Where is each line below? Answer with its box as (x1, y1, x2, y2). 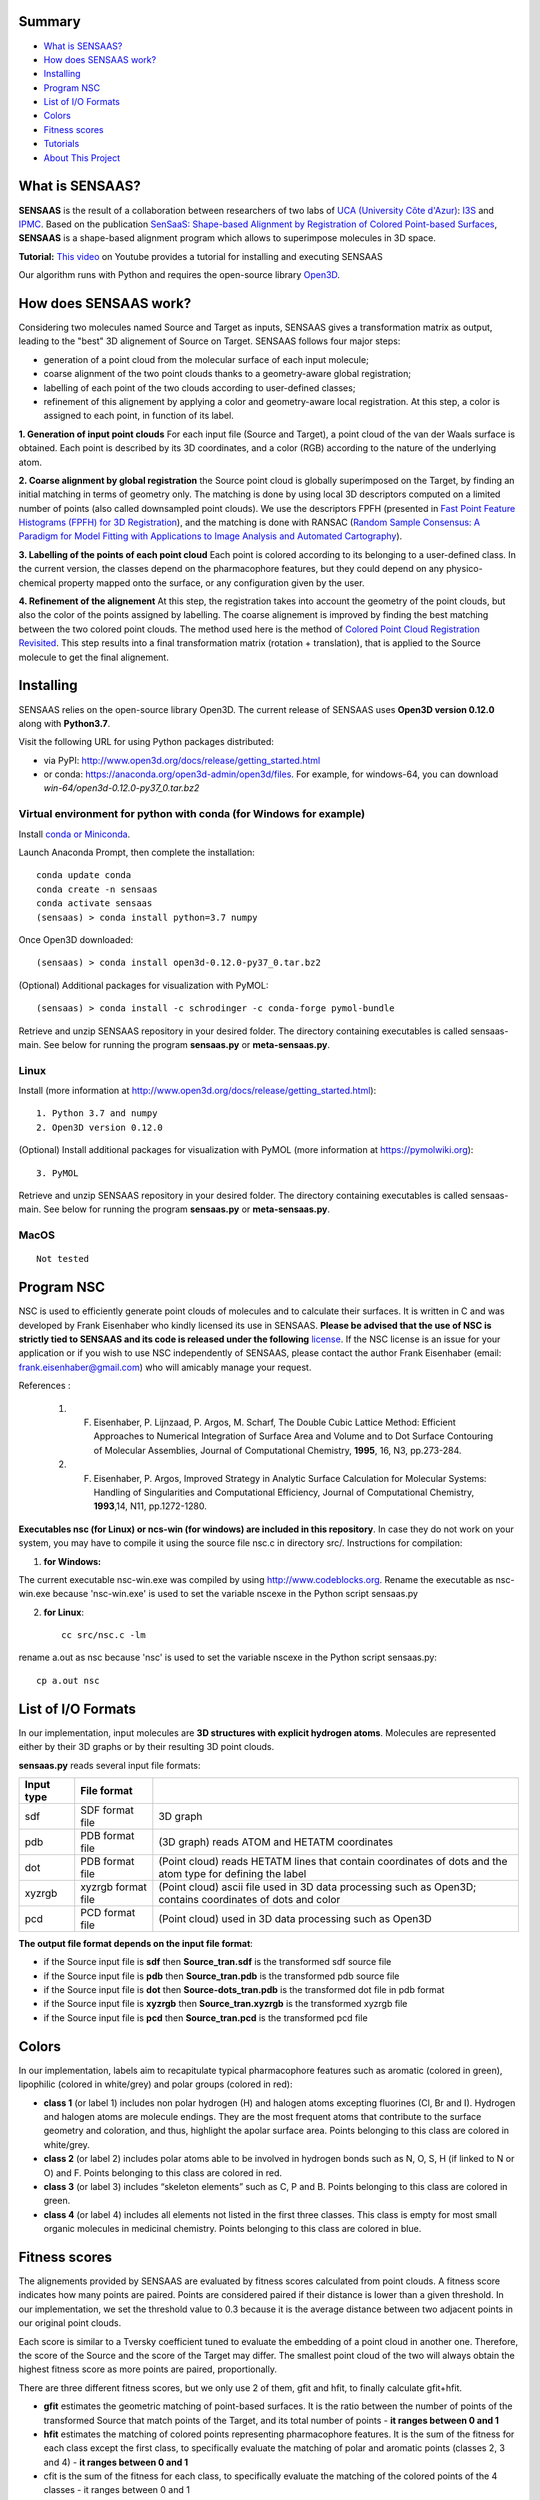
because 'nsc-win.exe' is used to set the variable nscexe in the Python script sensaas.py (52, 1588, 419, 1600)
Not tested (36, 1253, 90, 1265)
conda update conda (36, 870, 132, 881)
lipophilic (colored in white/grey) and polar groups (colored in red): (18, 2078, 293, 2090)
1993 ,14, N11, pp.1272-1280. (93, 1500, 207, 1512)
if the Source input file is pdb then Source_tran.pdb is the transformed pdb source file (43, 1970, 400, 1982)
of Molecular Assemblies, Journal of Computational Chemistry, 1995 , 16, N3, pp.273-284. (93, 1444, 462, 1456)
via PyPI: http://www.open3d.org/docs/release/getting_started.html (43, 754, 321, 766)
